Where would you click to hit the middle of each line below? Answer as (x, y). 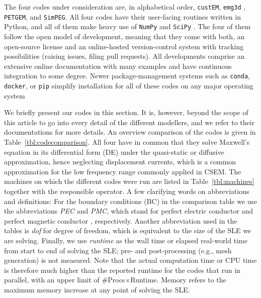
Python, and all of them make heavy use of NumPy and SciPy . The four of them (127, 26)
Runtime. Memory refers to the (178, 280)
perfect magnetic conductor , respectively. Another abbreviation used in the (121, 220)
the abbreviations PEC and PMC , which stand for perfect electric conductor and (129, 211)
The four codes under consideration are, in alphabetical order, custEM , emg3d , (125, 7)
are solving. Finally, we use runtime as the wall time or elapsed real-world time (126, 240)
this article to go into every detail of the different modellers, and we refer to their (129, 122)
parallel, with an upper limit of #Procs (65, 280)
